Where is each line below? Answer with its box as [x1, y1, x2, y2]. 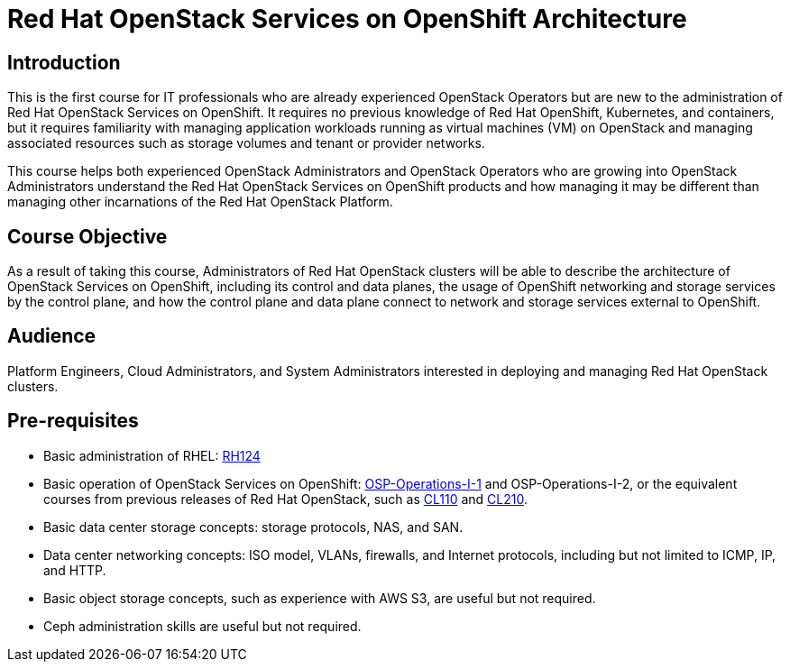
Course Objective [7, 225, 168, 248]
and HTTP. [43, 562, 106, 578]
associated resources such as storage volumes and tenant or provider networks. [7, 135, 485, 151]
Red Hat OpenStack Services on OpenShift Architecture [7, 4, 687, 34]
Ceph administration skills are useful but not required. [43, 618, 362, 634]
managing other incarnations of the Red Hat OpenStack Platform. [7, 194, 393, 210]
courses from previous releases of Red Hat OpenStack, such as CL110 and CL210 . [43, 490, 528, 507]
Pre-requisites [7, 409, 139, 433]
